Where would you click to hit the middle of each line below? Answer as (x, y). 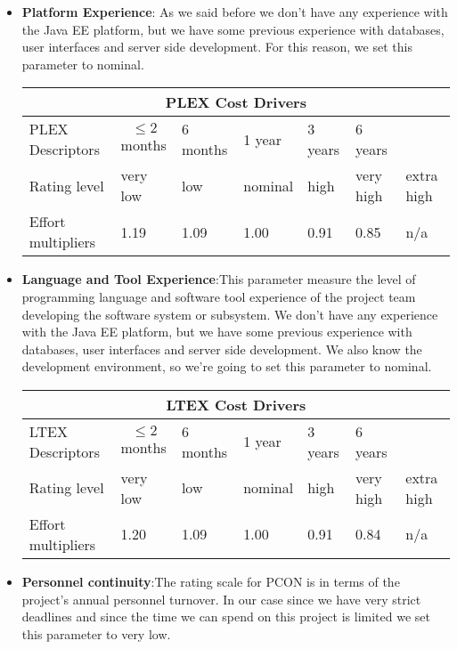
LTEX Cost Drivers (236, 404)
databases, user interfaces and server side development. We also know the (222, 349)
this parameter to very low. (96, 633)
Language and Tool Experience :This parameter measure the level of (219, 279)
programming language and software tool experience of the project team (219, 296)
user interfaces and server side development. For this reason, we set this (217, 47)
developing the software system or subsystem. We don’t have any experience (230, 314)
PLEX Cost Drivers (236, 102)
